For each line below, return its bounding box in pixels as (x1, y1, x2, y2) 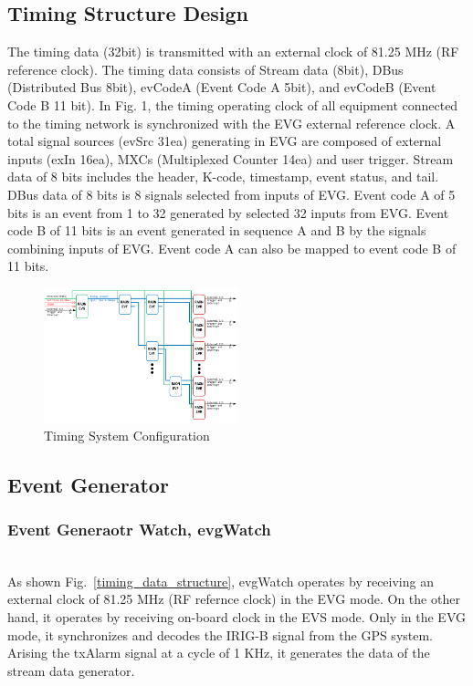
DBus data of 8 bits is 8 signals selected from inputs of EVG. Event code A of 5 (7, 184, 456, 203)
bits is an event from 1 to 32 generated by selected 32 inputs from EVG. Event (7, 203, 449, 222)
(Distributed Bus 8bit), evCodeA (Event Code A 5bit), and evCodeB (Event (7, 78, 436, 97)
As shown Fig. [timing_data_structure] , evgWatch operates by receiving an (7, 571, 434, 590)
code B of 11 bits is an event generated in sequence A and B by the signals (7, 221, 426, 240)
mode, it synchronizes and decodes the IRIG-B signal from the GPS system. (7, 625, 434, 644)
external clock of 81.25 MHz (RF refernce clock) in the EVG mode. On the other (7, 589, 460, 608)
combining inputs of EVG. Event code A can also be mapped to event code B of (7, 238, 457, 257)
